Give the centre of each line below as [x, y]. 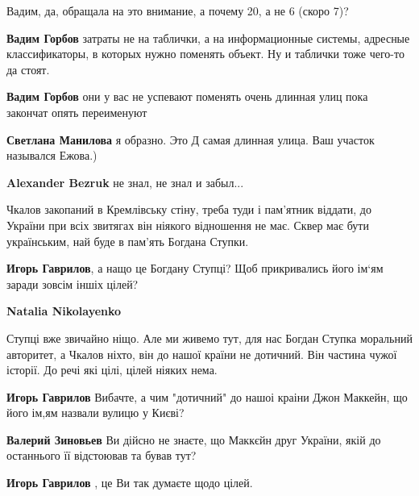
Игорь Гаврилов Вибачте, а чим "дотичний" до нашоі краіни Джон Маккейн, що [207, 396]
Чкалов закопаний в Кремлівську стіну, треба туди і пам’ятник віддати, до [189, 209]
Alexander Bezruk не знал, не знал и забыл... [125, 182]
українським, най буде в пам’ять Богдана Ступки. [128, 241]
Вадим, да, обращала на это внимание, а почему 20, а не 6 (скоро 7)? [178, 10]
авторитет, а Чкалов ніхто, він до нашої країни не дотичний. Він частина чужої [202, 354]
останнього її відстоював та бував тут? [102, 455]
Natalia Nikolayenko [64, 311]
